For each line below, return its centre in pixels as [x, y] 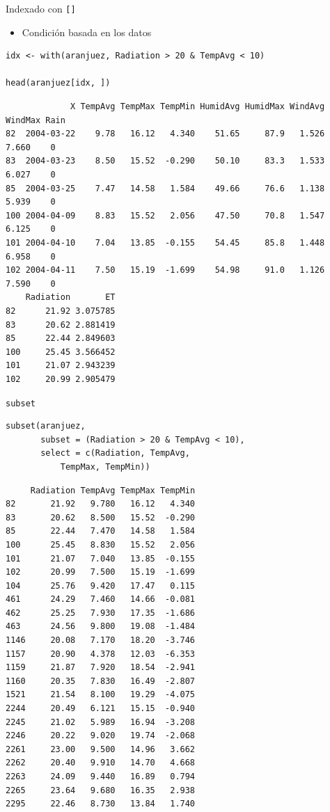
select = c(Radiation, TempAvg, [115, 453]
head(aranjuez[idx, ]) [58, 83]
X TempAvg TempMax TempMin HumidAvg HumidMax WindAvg [198, 107]
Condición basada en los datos [87, 32]
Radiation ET [70, 297]
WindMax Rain [36, 120]
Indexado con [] [41, 8]
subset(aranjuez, [46, 426]
